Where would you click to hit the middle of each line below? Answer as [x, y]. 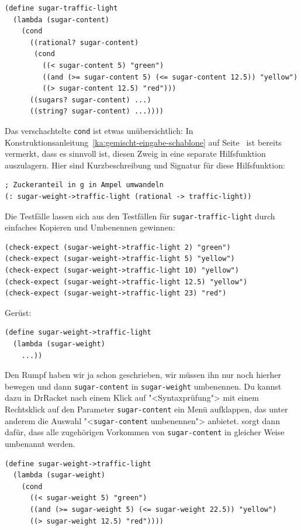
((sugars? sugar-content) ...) [90, 100]
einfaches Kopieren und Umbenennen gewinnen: [90, 227]
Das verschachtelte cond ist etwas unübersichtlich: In [99, 130]
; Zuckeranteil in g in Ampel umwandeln [84, 185]
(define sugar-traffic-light [61, 8]
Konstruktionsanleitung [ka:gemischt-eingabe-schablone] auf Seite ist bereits [143, 142]
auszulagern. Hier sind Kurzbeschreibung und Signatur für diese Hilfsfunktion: [145, 165]
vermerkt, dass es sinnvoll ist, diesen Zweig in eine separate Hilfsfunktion [135, 154]
